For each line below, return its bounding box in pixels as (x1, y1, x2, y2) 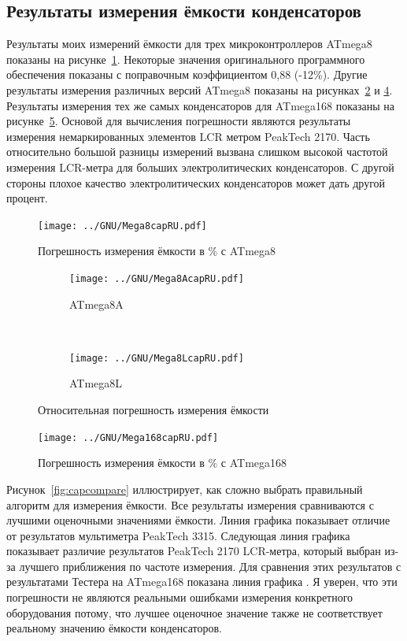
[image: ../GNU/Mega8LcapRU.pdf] (69, 352, 244, 364)
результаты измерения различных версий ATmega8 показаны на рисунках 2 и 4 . (6, 81, 393, 98)
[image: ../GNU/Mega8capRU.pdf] (38, 220, 207, 232)
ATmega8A (69, 295, 124, 312)
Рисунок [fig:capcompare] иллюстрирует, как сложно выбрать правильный (6, 480, 363, 497)
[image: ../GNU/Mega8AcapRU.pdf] (69, 272, 244, 284)
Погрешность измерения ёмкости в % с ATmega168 (38, 454, 287, 471)
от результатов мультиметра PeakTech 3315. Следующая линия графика (6, 527, 350, 543)
